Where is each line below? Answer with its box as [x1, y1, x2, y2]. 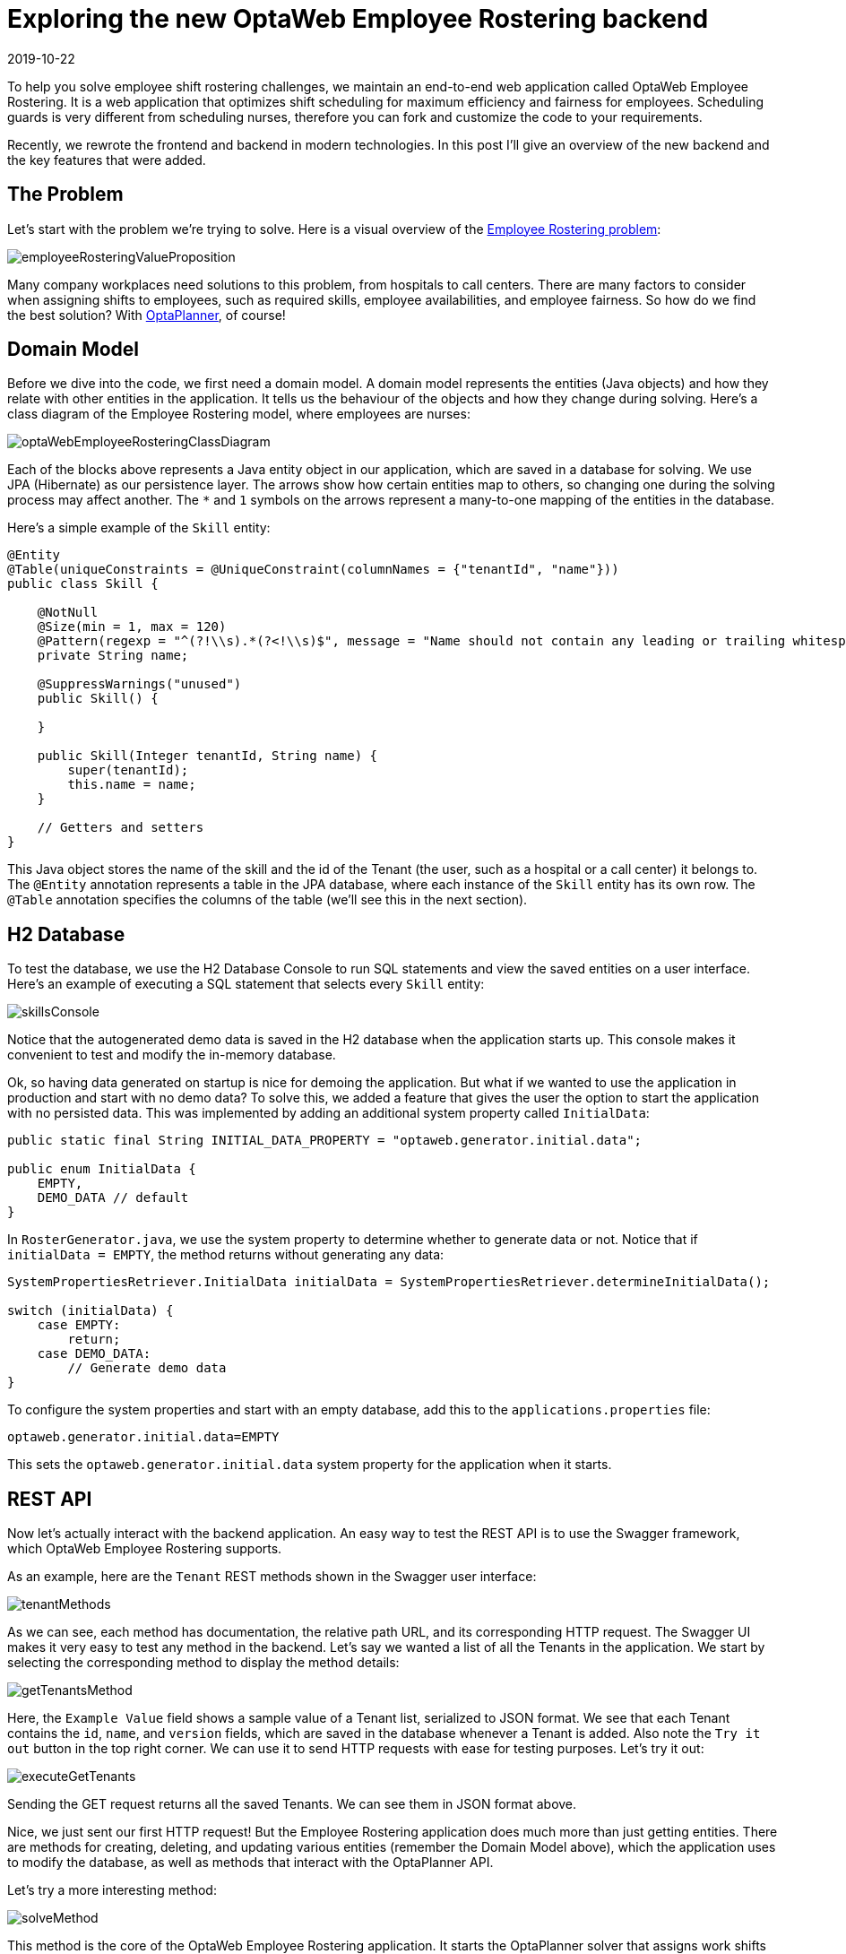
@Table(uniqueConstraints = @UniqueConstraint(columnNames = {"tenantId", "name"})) [7, 562, 619, 577]
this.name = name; [67, 777, 196, 792]
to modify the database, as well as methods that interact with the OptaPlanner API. [7, 1855, 494, 1871]
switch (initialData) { [7, 1303, 174, 1319]
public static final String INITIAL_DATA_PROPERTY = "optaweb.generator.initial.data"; [7, 1133, 643, 1148]
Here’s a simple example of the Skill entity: [7, 520, 271, 536]
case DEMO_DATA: [37, 1346, 151, 1362]
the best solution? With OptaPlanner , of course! [7, 307, 286, 323]
